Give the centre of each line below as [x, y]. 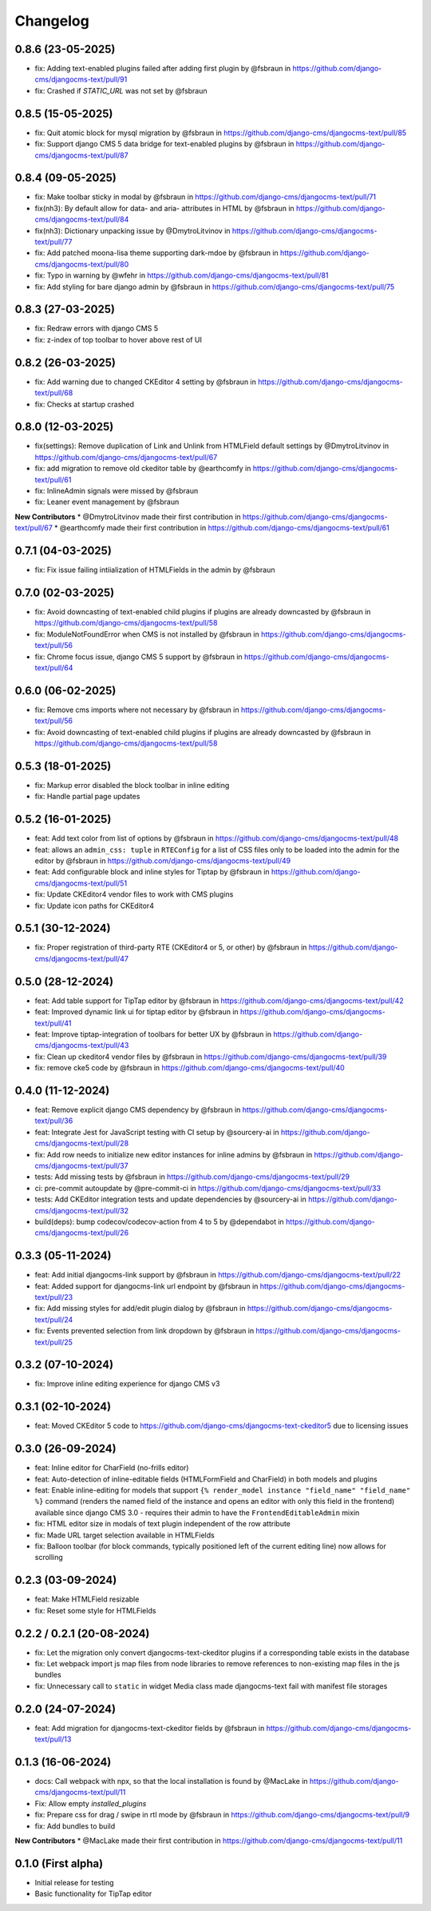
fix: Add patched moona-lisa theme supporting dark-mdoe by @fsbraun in [156, 253]
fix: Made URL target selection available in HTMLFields [125, 1535]
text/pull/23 [54, 1297]
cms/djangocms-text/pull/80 [82, 264]
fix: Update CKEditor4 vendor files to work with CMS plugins [134, 894]
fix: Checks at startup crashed [85, 404]
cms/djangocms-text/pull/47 [82, 958]
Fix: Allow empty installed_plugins [91, 1803]
